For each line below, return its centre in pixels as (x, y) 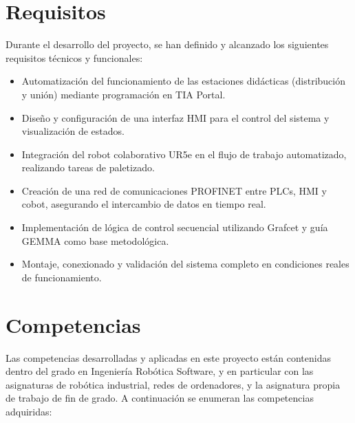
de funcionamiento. (62, 277)
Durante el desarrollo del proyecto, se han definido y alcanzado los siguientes (167, 44)
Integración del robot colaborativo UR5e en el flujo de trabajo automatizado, (184, 154)
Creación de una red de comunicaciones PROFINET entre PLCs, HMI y (174, 190)
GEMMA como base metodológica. (95, 240)
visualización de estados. (73, 131)
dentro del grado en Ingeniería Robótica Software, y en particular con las (160, 371)
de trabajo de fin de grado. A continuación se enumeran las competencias (160, 398)
